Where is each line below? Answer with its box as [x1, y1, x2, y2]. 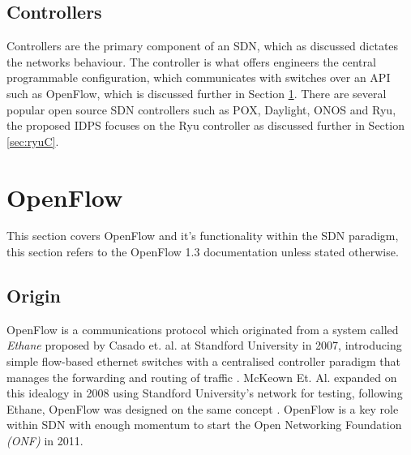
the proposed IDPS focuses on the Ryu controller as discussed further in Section [6, 117, 405, 134]
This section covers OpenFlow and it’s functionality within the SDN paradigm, [6, 227, 399, 244]
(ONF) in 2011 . [6, 432, 83, 449]
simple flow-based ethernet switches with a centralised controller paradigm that [6, 353, 400, 370]
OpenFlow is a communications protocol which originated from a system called [6, 320, 399, 337]
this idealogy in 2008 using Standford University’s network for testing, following [6, 384, 403, 401]
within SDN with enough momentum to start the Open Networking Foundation [6, 416, 402, 433]
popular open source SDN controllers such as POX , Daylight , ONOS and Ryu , [6, 101, 396, 118]
